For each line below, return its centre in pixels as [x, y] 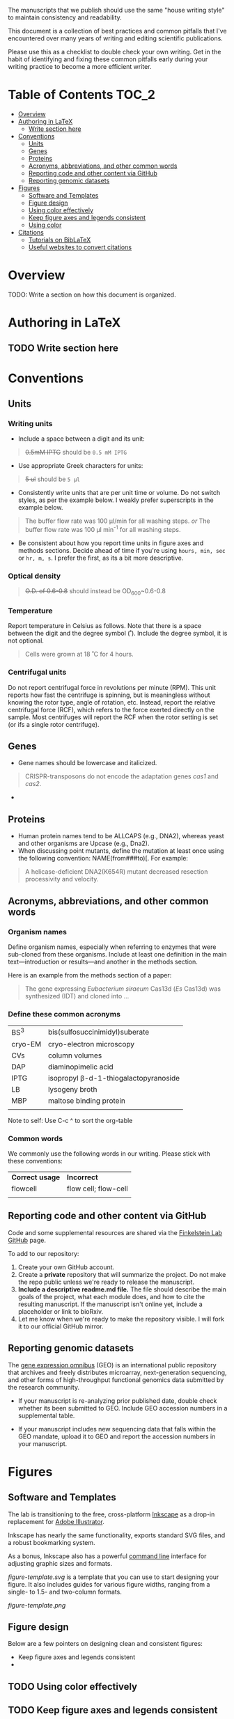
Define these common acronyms [64, 1014]
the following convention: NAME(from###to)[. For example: [103, 858]
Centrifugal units [37, 673]
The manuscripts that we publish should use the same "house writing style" [116, 10]
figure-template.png [37, 1605]
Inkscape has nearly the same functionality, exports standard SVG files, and [117, 1535]
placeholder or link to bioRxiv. [61, 1311]
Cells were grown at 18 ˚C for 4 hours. [79, 654]
